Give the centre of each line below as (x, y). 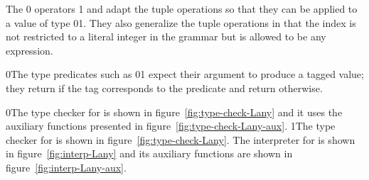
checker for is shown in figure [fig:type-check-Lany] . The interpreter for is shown (181, 139)
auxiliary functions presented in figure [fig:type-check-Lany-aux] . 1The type (171, 126)
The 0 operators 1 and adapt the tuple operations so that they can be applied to (182, 9)
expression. (30, 50)
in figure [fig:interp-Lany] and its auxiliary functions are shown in (149, 153)
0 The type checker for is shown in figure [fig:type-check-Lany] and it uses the (174, 112)
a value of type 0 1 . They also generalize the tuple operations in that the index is (181, 22)
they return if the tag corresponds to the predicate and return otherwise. (164, 88)
